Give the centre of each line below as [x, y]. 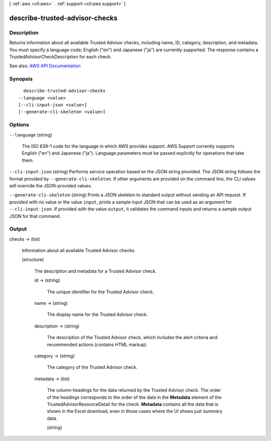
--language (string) [31, 135]
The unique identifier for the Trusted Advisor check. [100, 292]
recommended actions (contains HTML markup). [97, 345]
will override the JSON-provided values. [51, 185]
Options [19, 125]
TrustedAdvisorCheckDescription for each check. [60, 57]
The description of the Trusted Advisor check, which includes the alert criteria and [132, 338]
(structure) [33, 260]
